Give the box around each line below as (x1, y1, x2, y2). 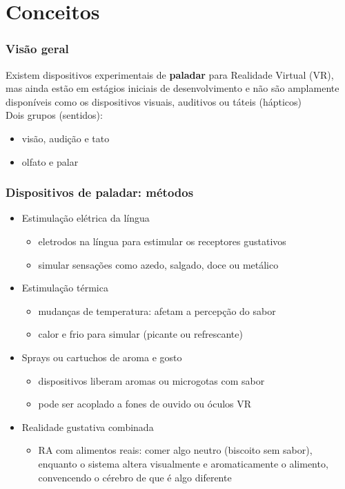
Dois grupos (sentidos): (6, 108, 103, 122)
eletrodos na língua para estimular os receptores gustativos (38, 233, 286, 248)
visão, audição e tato (21, 131, 110, 145)
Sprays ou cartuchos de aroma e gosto (21, 349, 182, 364)
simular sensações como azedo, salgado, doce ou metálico (38, 257, 279, 271)
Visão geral (6, 40, 69, 57)
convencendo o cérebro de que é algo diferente (38, 470, 232, 484)
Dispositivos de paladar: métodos (6, 184, 194, 201)
